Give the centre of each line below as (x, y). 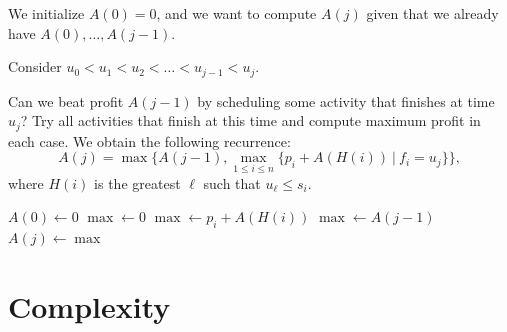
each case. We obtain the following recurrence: (149, 140)
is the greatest (137, 182)
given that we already (432, 13)
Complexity (89, 305)
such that (232, 182)
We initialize (46, 13)
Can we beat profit (66, 100)
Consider (35, 66)
